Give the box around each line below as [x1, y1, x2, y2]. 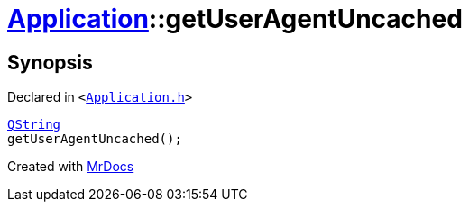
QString [7, 117, 61, 132]
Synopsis [7, 50, 93, 74]
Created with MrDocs [7, 159, 134, 175]
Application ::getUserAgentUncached [7, 4, 463, 34]
